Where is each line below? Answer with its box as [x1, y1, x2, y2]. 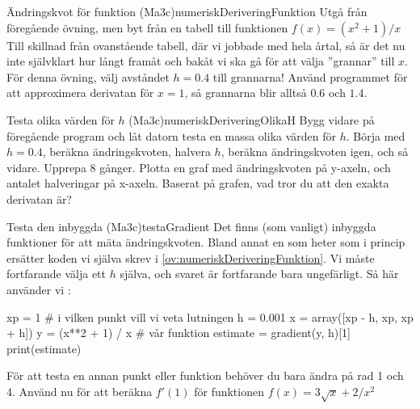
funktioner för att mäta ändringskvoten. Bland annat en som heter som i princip [6, 234, 405, 251]
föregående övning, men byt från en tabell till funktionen [6, 19, 288, 36]
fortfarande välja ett [6, 265, 106, 282]
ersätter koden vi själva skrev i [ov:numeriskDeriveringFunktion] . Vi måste [6, 249, 375, 266]
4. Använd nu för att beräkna [6, 382, 153, 399]
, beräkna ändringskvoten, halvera [42, 143, 211, 160]
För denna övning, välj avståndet [6, 68, 170, 85]
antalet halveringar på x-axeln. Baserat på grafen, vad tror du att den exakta [6, 175, 389, 192]
